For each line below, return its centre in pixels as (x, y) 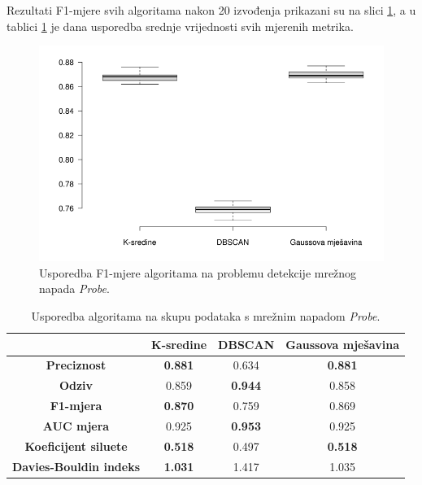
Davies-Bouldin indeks (76, 466)
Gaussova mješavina (342, 344)
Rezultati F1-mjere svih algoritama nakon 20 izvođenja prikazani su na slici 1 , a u (211, 10)
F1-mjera (76, 406)
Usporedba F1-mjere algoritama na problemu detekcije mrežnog (198, 272)
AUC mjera (76, 425)
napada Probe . (74, 288)
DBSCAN (246, 344)
